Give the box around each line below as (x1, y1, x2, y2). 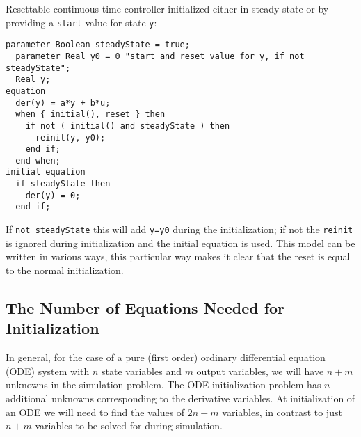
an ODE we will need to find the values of (6, 404, 185, 419)
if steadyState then (15, 179, 111, 189)
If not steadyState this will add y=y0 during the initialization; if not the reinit (6, 222, 353, 237)
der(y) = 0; (25, 190, 81, 200)
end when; (15, 155, 61, 166)
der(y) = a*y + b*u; (15, 97, 111, 108)
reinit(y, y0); (35, 132, 106, 143)
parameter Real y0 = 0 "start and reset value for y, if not (15, 51, 305, 61)
